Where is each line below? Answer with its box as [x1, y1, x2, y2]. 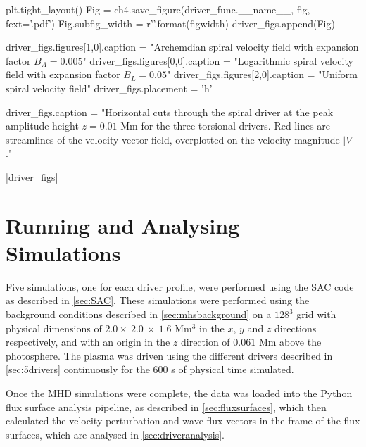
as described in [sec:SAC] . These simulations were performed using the [6, 293, 310, 308]
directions [274, 320, 317, 335]
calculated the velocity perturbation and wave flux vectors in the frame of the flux [6, 413, 360, 428]
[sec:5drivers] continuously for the [6, 362, 150, 377]
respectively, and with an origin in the [6, 334, 170, 349]
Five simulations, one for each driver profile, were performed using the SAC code [6, 279, 354, 294]
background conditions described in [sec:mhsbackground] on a [6, 307, 272, 322]
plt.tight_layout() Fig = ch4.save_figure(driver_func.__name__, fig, [6, 2, 310, 16]
